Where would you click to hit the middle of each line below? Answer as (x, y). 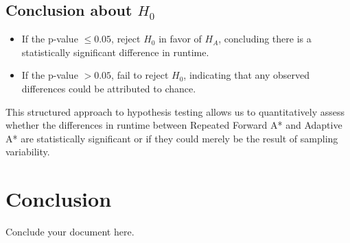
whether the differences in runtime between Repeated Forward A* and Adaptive (174, 125)
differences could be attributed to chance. (109, 88)
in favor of (180, 39)
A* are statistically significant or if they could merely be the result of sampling (172, 138)
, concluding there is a (265, 39)
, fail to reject (140, 75)
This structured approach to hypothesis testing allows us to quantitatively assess (175, 111)
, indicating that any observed (247, 75)
